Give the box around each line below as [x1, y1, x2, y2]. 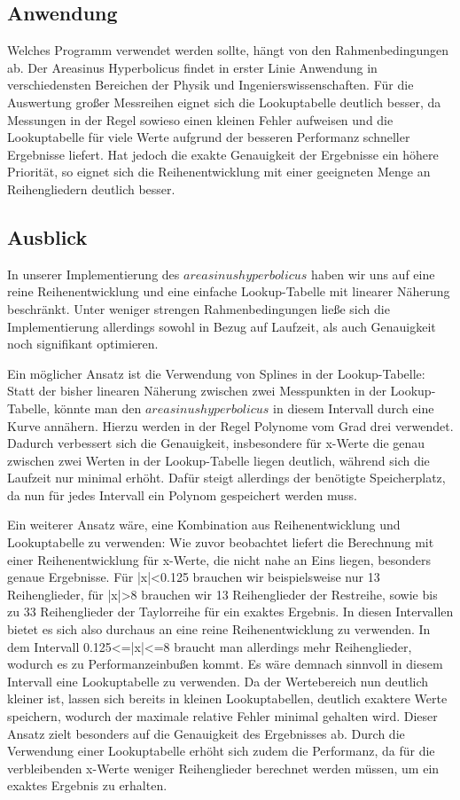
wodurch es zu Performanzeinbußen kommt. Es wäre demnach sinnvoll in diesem [7, 655, 443, 673]
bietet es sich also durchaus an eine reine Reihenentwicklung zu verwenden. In [7, 620, 431, 639]
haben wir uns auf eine [311, 264, 435, 283]
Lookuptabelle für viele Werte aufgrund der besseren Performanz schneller [7, 128, 410, 146]
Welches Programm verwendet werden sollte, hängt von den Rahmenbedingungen [7, 41, 449, 59]
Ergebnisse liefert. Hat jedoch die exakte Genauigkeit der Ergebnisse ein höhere [7, 145, 439, 163]
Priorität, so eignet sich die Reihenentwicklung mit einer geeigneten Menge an [7, 162, 431, 181]
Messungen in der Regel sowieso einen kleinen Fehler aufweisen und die [7, 110, 394, 129]
